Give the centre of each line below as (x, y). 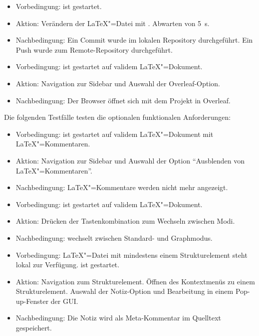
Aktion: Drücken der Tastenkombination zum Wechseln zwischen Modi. (125, 221)
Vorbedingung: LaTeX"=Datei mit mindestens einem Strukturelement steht (132, 255)
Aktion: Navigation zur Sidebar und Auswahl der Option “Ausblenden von (130, 160)
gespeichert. (34, 328)
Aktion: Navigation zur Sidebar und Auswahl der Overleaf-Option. (118, 83)
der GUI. (64, 301)
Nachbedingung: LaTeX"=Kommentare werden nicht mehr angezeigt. (122, 187)
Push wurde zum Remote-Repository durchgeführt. (94, 49)
